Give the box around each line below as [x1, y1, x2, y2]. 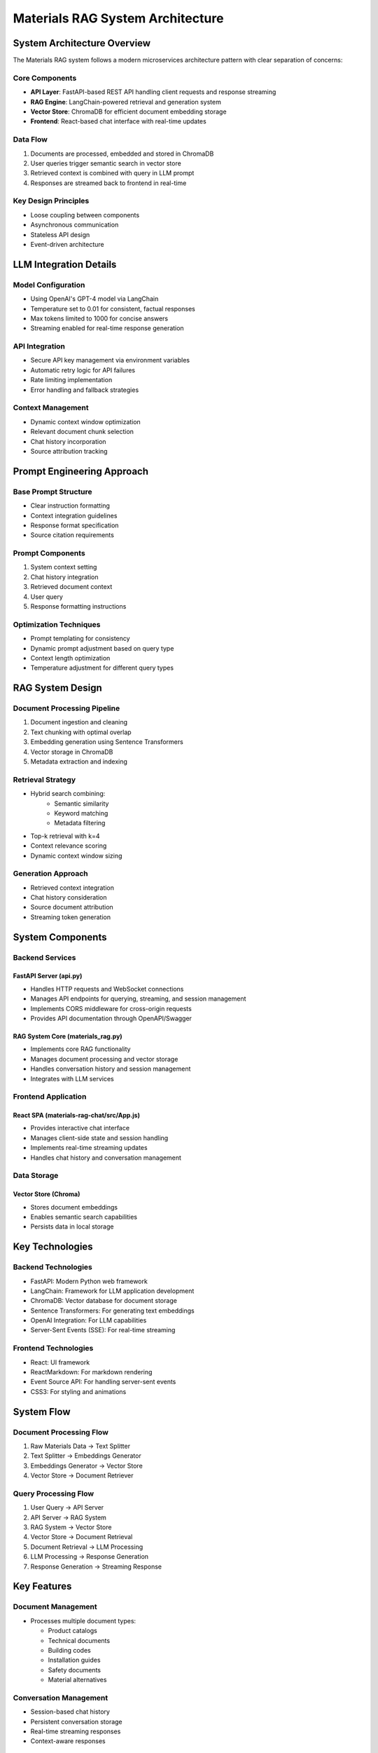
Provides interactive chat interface [30, 1124, 129, 1132]
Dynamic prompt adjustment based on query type [30, 644, 174, 652]
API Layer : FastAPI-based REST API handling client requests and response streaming [30, 88, 276, 96]
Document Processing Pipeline [13, 703, 120, 713]
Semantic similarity [54, 799, 109, 808]
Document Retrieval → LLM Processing [30, 1543, 143, 1551]
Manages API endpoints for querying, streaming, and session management [30, 994, 246, 1003]
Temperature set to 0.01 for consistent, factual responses [30, 304, 195, 313]
